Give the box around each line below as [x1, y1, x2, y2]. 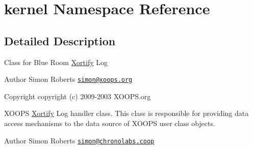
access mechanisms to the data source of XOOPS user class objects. [4, 118, 215, 129]
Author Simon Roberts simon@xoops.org [4, 74, 133, 84]
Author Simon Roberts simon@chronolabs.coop [4, 135, 155, 145]
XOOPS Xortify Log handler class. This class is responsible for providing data [4, 108, 249, 118]
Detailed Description [4, 33, 116, 48]
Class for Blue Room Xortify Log [4, 56, 108, 67]
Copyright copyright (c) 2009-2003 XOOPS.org [4, 91, 151, 101]
